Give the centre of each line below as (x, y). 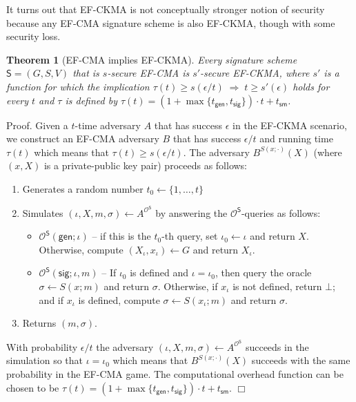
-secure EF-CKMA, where (255, 73)
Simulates (43, 212)
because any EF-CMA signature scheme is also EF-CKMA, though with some (171, 22)
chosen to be (33, 387)
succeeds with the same (301, 360)
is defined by (91, 100)
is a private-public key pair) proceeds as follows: (146, 165)
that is (86, 73)
